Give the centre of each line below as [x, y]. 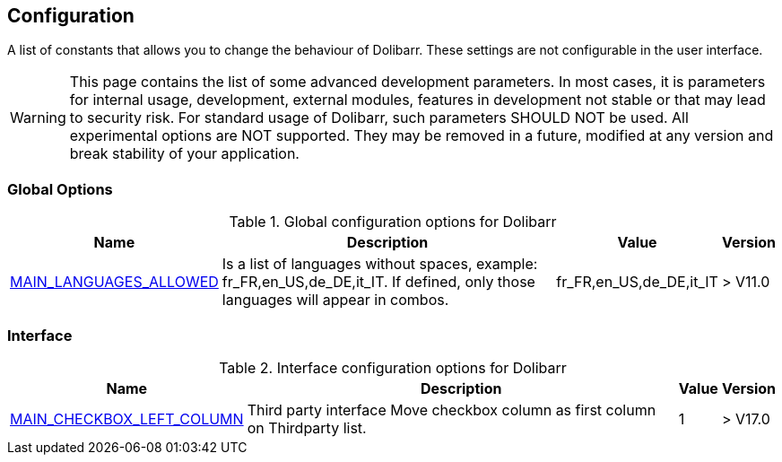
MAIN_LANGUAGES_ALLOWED [114, 282]
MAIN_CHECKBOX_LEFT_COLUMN [127, 418]
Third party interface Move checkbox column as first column [452, 410]
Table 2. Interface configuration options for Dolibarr [393, 367]
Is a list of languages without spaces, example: [380, 264]
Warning [38, 118]
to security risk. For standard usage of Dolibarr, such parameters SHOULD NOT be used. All [379, 118]
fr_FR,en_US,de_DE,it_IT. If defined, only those [378, 282]
